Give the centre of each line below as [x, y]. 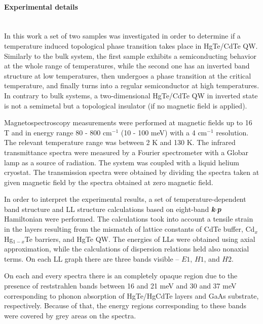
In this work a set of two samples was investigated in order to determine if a [122, 36]
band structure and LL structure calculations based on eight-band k [110, 209]
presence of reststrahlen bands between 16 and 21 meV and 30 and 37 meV [120, 286]
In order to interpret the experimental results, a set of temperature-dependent [125, 199]
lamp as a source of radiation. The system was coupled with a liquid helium [122, 162]
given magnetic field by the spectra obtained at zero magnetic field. [109, 182]
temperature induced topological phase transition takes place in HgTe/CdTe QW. [131, 45]
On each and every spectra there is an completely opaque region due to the [121, 276]
